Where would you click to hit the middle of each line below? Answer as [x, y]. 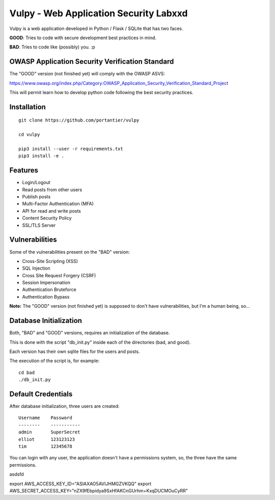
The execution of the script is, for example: [54, 361]
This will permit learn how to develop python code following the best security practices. [101, 93]
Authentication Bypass [46, 297]
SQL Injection [36, 268]
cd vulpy [29, 135]
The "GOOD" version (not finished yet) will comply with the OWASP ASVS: [87, 74]
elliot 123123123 [47, 439]
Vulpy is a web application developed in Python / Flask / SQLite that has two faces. [96, 28]
